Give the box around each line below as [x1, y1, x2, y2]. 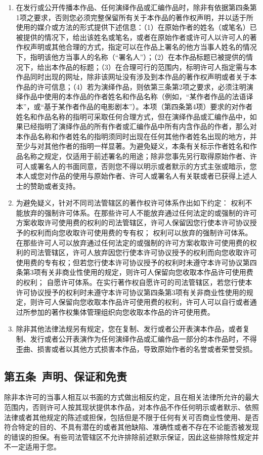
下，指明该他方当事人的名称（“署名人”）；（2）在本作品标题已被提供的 [16, 51, 246, 62]
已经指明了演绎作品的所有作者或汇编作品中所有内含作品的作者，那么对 [23, 121, 257, 132]
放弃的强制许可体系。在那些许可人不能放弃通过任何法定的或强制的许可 [23, 207, 257, 218]
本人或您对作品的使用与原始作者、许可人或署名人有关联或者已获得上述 [16, 171, 250, 181]
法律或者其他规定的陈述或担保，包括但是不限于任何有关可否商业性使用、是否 [4, 411, 259, 422]
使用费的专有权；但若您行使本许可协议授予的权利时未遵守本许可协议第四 [16, 257, 257, 267]
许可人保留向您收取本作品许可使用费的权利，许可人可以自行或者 [37, 297, 250, 307]
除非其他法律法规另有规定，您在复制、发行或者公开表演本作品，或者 [16, 323, 243, 334]
